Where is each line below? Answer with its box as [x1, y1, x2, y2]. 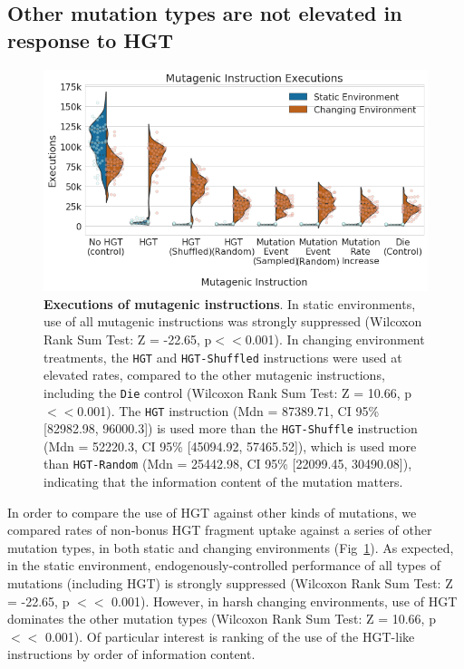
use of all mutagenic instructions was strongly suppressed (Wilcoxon [43, 312, 422, 331]
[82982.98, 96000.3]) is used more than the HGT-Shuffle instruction [43, 419, 418, 438]
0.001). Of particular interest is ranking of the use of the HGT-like [44, 626, 415, 645]
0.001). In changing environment [245, 330, 425, 348]
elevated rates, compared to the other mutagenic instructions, [43, 365, 385, 384]
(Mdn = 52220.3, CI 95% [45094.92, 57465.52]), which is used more [43, 436, 417, 455]
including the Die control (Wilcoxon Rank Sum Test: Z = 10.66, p [43, 383, 412, 402]
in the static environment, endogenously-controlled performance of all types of [7, 556, 440, 575]
